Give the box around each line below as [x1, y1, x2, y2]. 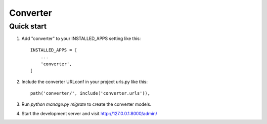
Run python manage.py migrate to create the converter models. [21, 101, 152, 107]
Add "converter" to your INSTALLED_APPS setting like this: [21, 36, 141, 41]
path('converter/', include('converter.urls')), [30, 90, 150, 96]
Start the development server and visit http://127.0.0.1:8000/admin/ [21, 110, 158, 116]
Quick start [9, 22, 47, 31]
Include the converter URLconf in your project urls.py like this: [21, 79, 148, 85]
